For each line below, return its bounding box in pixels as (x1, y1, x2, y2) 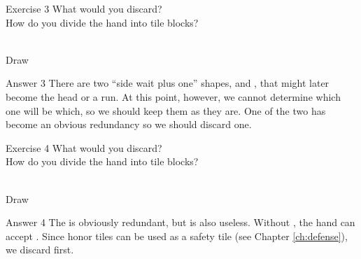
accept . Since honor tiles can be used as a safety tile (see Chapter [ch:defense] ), (6, 228, 348, 243)
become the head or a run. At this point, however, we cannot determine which (6, 89, 341, 104)
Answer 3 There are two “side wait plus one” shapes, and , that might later (6, 76, 330, 90)
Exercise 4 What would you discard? (6, 140, 162, 155)
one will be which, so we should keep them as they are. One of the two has (6, 103, 326, 118)
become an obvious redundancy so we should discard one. (6, 117, 252, 132)
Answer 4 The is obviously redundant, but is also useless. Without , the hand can (6, 215, 355, 230)
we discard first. (6, 242, 74, 257)
